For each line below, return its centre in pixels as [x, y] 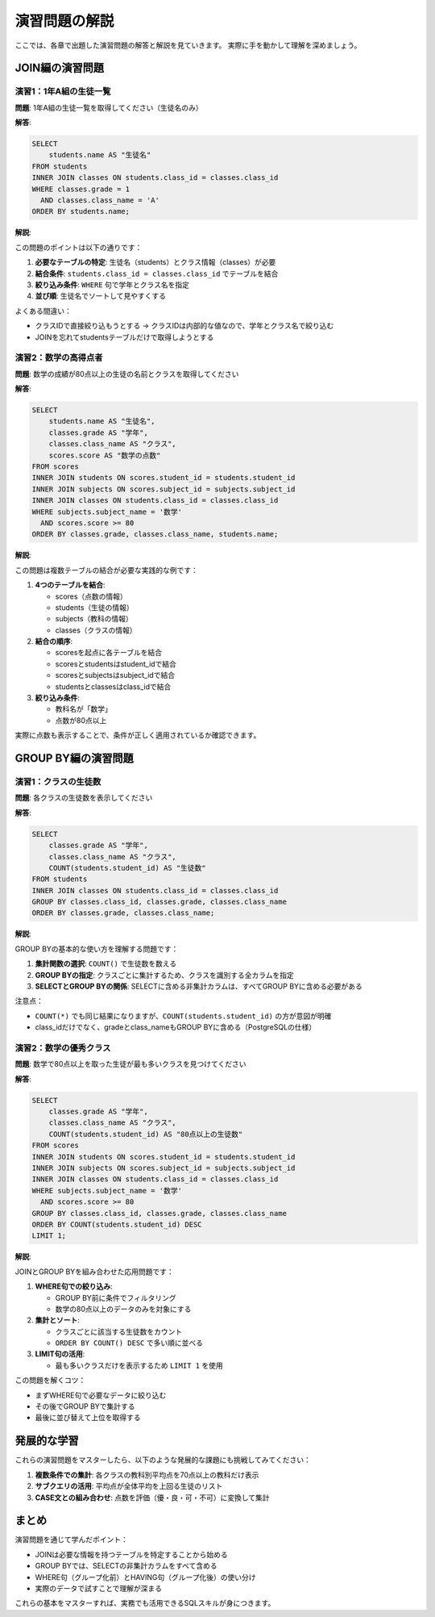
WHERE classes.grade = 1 [81, 189]
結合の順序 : [54, 641]
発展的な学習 [47, 1441]
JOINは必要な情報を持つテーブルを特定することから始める [132, 1554]
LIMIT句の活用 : [60, 1354]
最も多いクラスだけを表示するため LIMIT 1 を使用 [139, 1365]
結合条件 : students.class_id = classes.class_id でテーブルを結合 [157, 274]
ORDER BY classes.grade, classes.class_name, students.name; [155, 534]
